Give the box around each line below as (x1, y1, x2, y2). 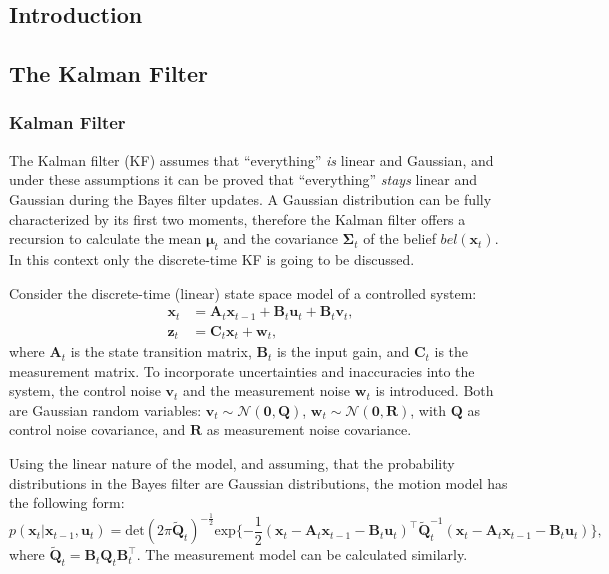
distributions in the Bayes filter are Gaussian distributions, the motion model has (9, 472, 508, 493)
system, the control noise (9, 380, 161, 401)
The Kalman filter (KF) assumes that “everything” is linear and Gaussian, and (9, 149, 494, 170)
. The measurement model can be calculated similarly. (136, 544, 468, 565)
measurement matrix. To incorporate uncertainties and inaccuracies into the (9, 360, 475, 381)
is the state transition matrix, (70, 341, 252, 362)
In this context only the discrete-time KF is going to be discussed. (9, 248, 415, 269)
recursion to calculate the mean (9, 228, 202, 249)
